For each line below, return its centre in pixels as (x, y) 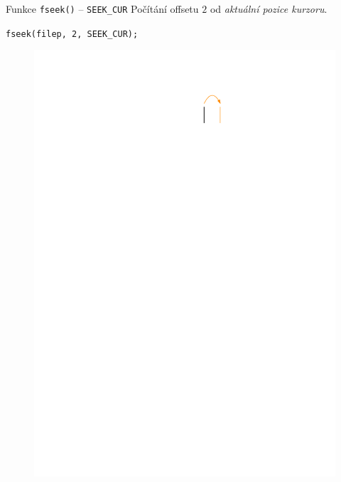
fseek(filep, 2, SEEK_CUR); (72, 34)
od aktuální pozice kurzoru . (269, 9)
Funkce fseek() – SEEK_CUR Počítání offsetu (102, 9)
